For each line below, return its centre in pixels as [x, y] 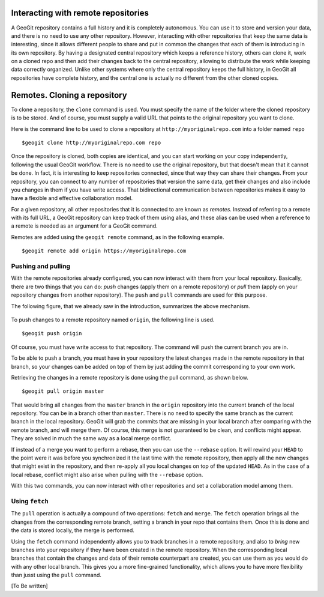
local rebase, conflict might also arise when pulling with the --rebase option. [107, 474]
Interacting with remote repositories [80, 13]
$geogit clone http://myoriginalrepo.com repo [91, 142]
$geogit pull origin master [63, 391]
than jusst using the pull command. [56, 575]
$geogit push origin [52, 334]
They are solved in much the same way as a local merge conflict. [91, 438]
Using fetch [30, 501]
